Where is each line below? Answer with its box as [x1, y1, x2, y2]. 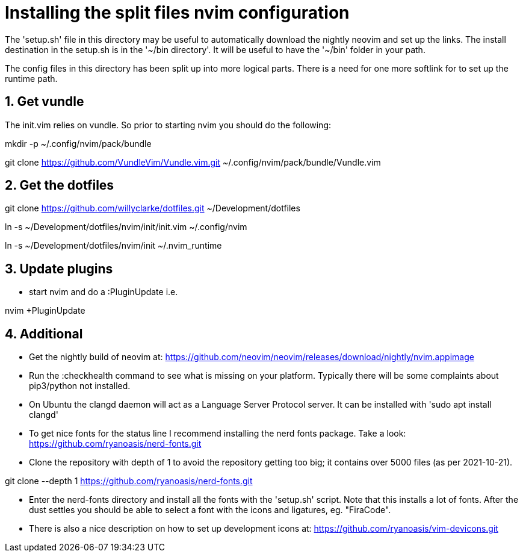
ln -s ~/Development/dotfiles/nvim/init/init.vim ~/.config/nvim [5, 222, 247, 232]
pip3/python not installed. [29, 381, 131, 391]
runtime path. [5, 73, 58, 84]
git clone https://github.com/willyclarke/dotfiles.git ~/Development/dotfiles [5, 203, 300, 214]
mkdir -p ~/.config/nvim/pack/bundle [5, 138, 152, 149]
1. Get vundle [5, 94, 84, 110]
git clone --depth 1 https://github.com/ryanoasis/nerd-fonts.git [5, 476, 253, 487]
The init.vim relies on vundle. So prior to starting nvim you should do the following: [5, 119, 332, 130]
